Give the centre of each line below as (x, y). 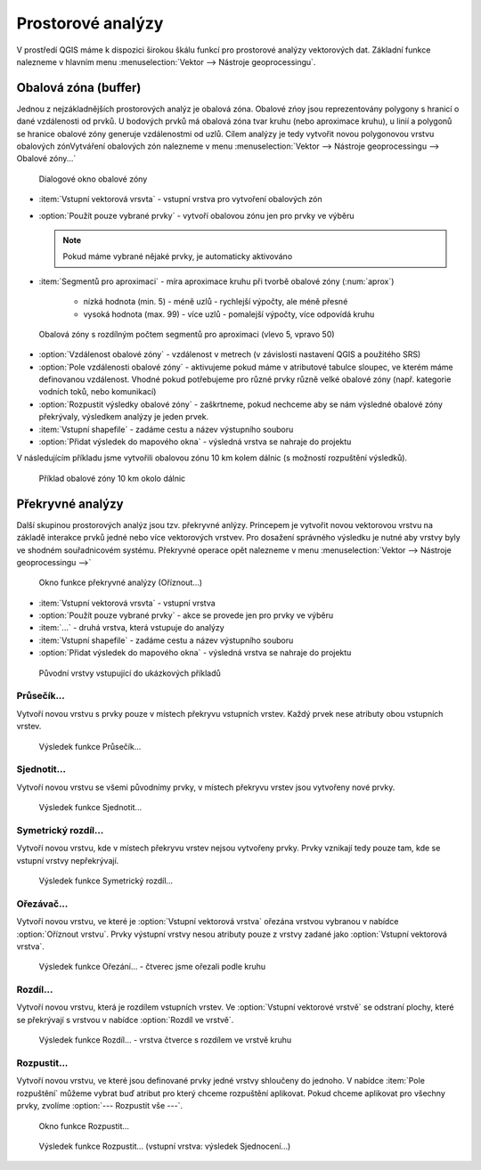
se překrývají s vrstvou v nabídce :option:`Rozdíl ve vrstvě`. (125, 1020)
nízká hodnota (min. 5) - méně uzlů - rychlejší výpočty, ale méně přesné (216, 302)
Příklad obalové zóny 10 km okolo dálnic (112, 478)
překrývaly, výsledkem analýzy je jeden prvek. (124, 417)
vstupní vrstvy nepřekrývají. (68, 860)
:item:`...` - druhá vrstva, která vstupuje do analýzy (131, 628)
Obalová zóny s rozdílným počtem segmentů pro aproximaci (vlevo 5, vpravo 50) (187, 334)
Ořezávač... (42, 904)
